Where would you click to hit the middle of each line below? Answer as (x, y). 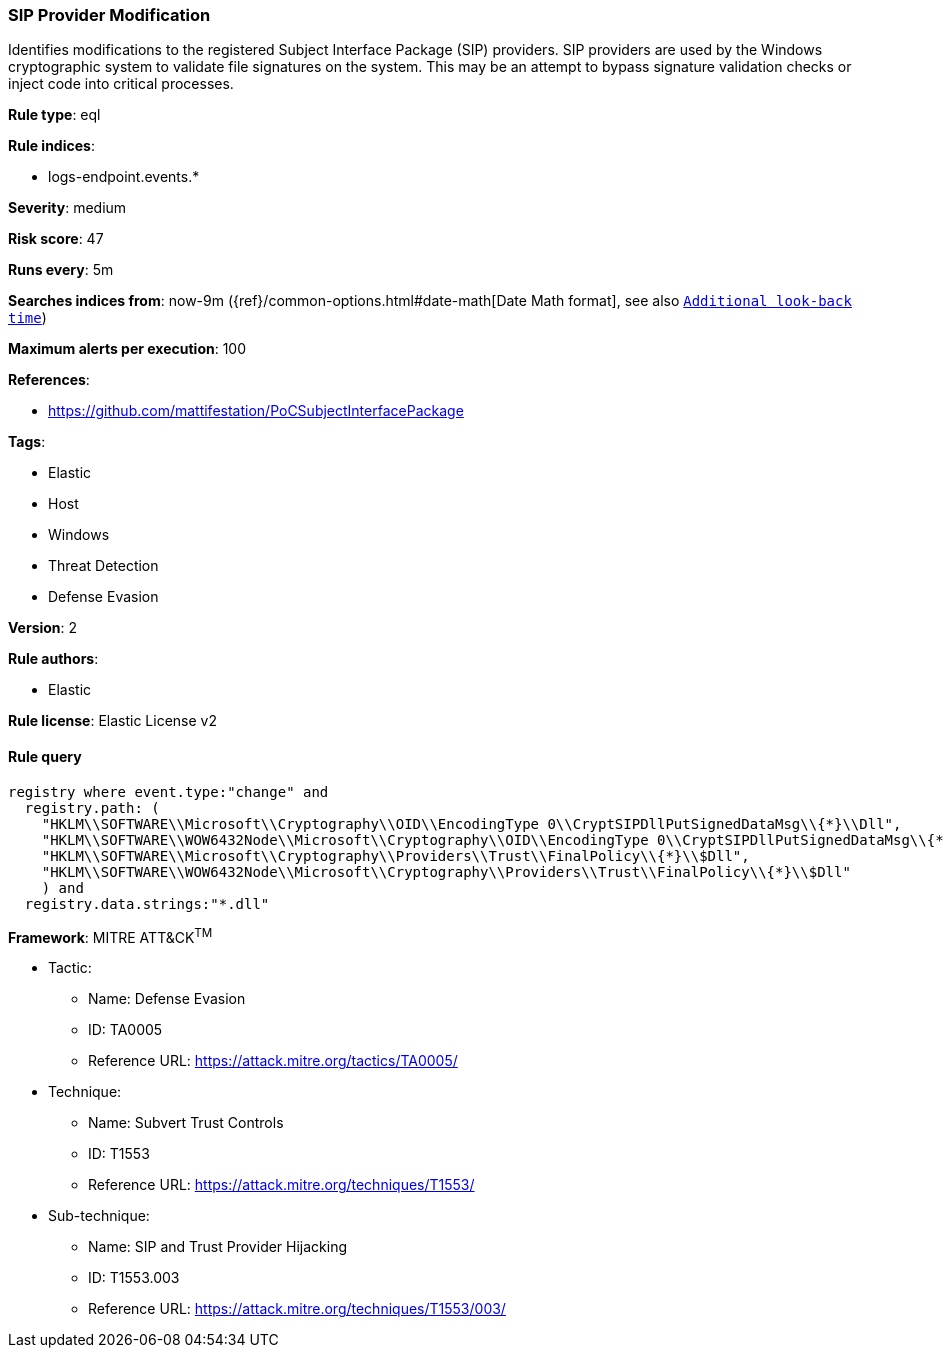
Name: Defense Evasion (167, 999)
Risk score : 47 (56, 239)
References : (49, 380)
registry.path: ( (92, 807)
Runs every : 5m (61, 270)
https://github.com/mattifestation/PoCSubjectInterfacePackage (256, 411)
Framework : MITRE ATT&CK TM (110, 935)
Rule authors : (53, 659)
